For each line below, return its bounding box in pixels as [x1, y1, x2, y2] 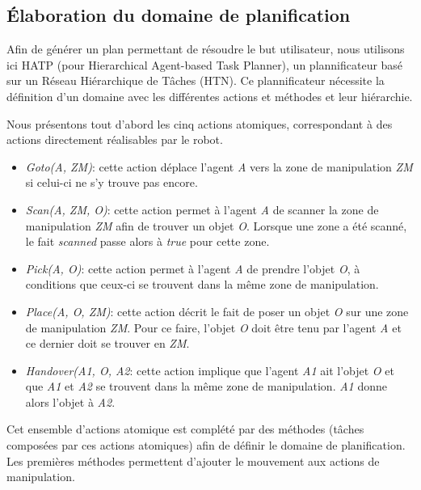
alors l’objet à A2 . [25, 393, 116, 410]
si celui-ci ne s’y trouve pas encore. [25, 174, 198, 191]
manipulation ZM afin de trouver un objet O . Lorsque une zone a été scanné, [25, 217, 407, 234]
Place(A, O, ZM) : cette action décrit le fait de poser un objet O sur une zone [25, 302, 409, 319]
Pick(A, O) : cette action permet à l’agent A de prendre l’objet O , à [25, 260, 360, 277]
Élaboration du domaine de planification [6, 2, 351, 27]
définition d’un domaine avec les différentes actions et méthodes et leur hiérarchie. [6, 87, 413, 104]
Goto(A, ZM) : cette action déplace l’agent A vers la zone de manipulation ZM [25, 158, 413, 175]
